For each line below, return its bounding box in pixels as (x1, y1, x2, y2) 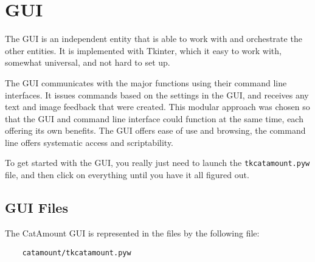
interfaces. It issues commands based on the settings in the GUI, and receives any (5, 88, 309, 101)
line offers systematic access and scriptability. (5, 136, 174, 148)
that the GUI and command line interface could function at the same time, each (5, 112, 303, 125)
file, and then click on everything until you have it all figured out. (5, 168, 249, 181)
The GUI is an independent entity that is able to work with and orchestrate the (5, 32, 302, 45)
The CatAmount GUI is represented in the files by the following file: (5, 226, 260, 239)
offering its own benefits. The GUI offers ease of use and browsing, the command (5, 124, 306, 137)
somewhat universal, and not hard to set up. (5, 56, 170, 69)
